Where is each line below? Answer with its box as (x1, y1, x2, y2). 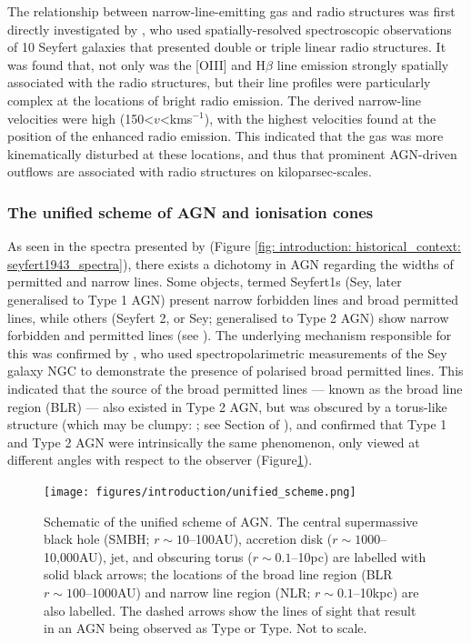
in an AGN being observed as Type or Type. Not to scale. (44, 618, 367, 638)
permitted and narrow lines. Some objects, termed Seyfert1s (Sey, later (7, 272, 402, 291)
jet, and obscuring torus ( (110, 547, 253, 566)
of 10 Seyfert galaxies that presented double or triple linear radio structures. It (7, 37, 446, 56)
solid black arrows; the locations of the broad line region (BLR (44, 565, 393, 584)
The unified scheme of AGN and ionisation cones (7, 200, 374, 223)
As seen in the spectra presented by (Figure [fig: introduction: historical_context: (7, 236, 461, 256)
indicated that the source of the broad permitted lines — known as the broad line (7, 378, 463, 397)
